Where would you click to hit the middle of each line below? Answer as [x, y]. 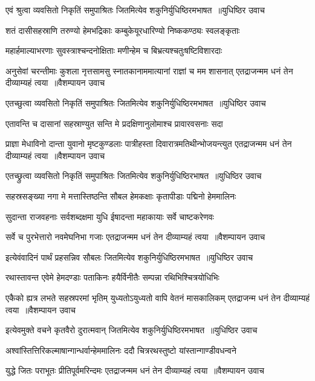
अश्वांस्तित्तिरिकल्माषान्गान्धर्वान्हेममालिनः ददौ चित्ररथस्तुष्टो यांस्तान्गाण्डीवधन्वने [121, 350]
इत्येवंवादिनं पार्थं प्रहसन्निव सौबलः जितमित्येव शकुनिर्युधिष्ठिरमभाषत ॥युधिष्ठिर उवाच [129, 257]
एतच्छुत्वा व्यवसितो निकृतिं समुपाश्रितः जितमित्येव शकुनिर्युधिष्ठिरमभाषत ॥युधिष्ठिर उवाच [136, 103]
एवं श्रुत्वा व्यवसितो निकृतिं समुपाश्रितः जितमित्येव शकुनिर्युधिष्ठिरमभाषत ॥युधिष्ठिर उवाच [135, 10]
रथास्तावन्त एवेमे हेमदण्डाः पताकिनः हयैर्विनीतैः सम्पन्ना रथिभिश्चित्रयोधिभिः [112, 277]
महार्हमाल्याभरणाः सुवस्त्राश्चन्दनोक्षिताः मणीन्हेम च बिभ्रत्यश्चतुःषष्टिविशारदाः [114, 50]
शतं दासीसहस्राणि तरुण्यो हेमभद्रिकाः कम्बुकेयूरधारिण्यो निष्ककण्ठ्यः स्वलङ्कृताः [123, 30]
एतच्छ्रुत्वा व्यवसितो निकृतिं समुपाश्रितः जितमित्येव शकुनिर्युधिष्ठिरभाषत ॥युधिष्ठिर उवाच [134, 176]
